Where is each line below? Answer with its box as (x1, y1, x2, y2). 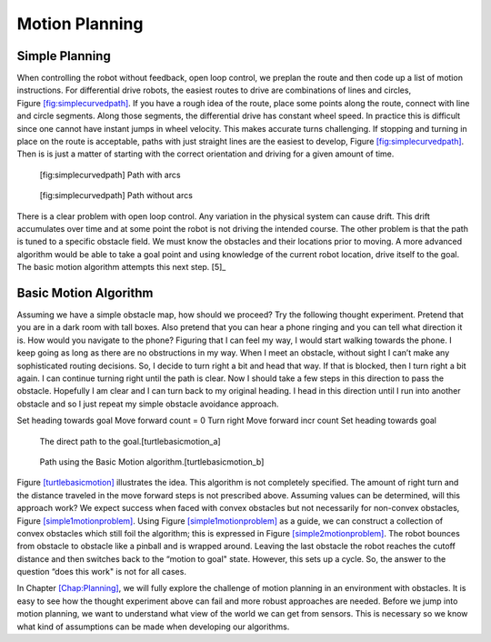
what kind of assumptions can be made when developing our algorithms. (16, 621, 290, 632)
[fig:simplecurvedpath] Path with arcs (39, 169, 181, 180)
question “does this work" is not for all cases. (16, 567, 186, 577)
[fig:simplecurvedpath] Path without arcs (39, 190, 193, 201)
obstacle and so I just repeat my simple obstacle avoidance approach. (16, 398, 279, 409)
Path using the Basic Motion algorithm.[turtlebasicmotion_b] (39, 456, 265, 467)
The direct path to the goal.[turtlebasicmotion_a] (39, 436, 222, 446)
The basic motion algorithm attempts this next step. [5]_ (16, 262, 226, 273)
